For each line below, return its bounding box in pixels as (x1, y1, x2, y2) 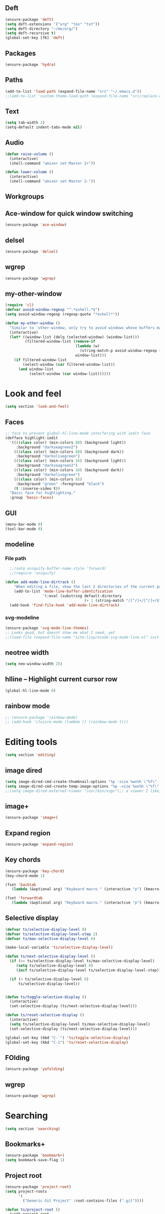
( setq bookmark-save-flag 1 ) (5, 1158, 65, 1163)
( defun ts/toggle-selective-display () (5, 994, 87, 999)
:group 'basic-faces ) (9, 495, 54, 500)
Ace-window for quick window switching (5, 209, 134, 218)
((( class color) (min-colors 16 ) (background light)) (14, 459, 126, 464)
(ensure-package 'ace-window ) (5, 222, 67, 228)
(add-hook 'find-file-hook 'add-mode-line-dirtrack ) (9, 602, 120, 608)
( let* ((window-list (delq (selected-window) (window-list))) (9, 334, 139, 340)
